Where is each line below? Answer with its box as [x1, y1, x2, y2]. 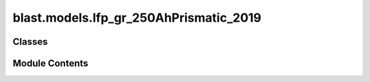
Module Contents [12, 58, 88, 69]
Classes [12, 36, 48, 47]
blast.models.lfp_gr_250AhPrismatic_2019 [12, 10, 262, 25]
